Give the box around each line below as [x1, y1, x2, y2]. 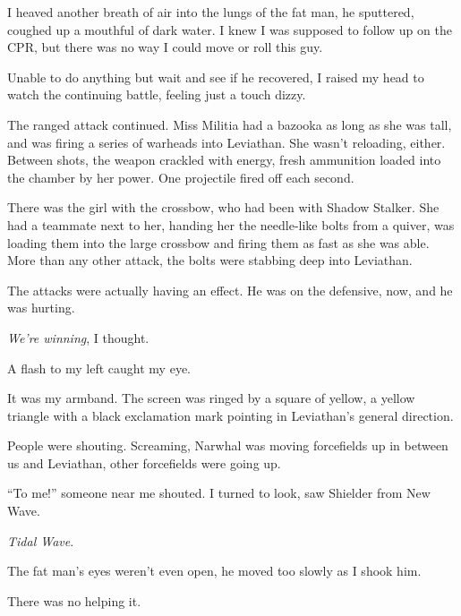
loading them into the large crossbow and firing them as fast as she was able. [7, 233, 430, 252]
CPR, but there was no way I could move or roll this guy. [7, 38, 323, 56]
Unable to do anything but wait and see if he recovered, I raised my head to [7, 67, 424, 86]
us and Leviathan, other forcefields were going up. [7, 453, 281, 472]
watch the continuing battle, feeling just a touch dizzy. [7, 85, 306, 104]
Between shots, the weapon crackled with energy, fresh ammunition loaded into [7, 150, 441, 169]
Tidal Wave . [7, 531, 74, 550]
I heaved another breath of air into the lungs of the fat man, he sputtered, [7, 3, 414, 21]
